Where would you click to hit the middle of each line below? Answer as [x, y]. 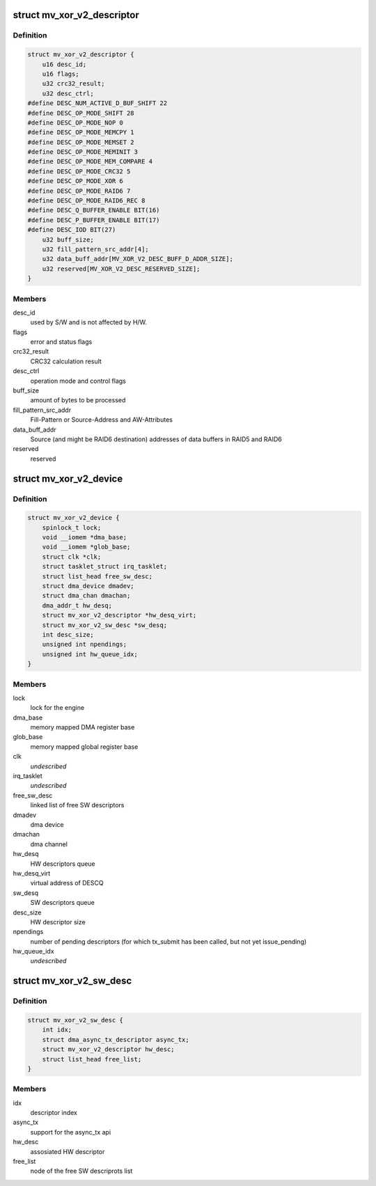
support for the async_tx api [71, 1132]
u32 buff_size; [68, 239]
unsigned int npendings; [85, 645]
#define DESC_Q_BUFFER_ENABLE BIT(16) [94, 210]
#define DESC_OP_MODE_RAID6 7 [79, 191]
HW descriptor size [58, 922]
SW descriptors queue [63, 903]
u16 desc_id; [64, 64]
